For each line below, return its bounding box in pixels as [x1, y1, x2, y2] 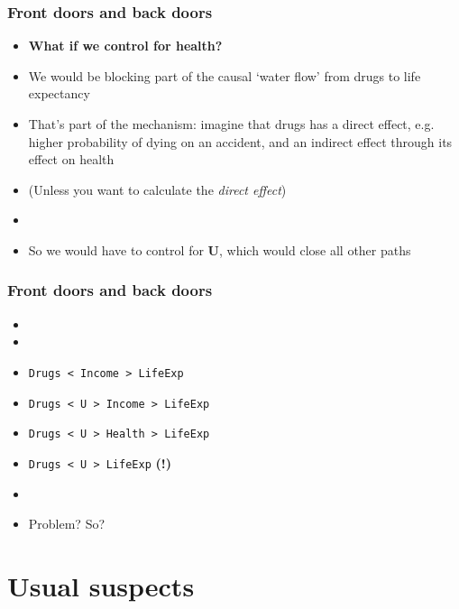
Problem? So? [28, 514, 106, 533]
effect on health [28, 150, 115, 169]
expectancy [28, 84, 90, 103]
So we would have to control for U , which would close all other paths [28, 240, 411, 259]
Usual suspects [7, 567, 195, 604]
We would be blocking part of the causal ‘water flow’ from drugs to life [28, 66, 421, 85]
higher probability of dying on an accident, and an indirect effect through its [28, 132, 453, 151]
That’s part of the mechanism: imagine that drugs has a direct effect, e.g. [28, 115, 435, 133]
